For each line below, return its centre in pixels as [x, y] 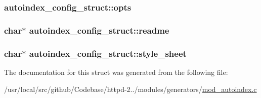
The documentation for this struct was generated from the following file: [116, 72]
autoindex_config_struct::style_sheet [108, 53]
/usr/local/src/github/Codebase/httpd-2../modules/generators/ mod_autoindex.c [130, 89]
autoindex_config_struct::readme [99, 30]
